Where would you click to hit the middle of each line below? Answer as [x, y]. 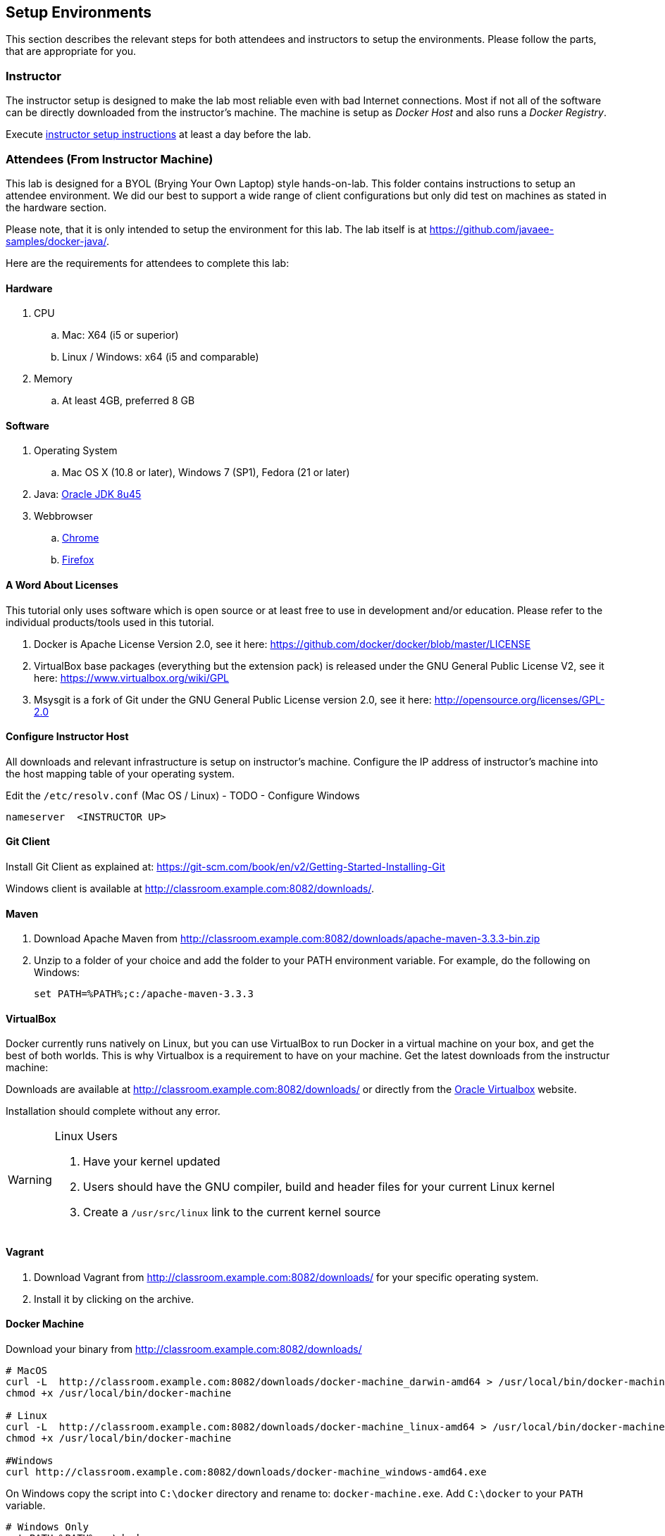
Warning [30, 1180]
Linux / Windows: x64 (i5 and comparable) [161, 357]
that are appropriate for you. [71, 51]
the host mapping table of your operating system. [120, 773]
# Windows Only [48, 1526]
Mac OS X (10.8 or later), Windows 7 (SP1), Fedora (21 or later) [206, 473]
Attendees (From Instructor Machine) [110, 159]
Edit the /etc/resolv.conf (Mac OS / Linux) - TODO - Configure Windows [183, 795]
